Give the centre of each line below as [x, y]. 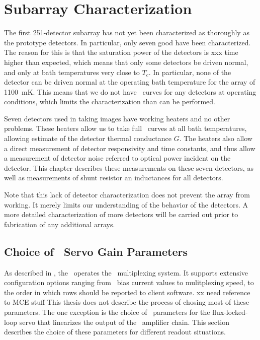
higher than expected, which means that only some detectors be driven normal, [126, 62]
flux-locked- [230, 312]
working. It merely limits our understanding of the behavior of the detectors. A [126, 204]
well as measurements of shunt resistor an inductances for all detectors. [114, 178]
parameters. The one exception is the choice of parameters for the [107, 312]
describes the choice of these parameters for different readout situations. [115, 332]
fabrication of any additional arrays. [60, 224]
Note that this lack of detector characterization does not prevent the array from [127, 195]
